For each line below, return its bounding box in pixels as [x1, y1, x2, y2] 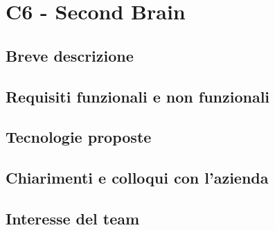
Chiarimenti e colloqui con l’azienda [6, 167, 269, 188]
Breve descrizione [6, 44, 134, 66]
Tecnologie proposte [6, 126, 152, 148]
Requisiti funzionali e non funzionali [6, 85, 270, 107]
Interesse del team [6, 207, 140, 229]
